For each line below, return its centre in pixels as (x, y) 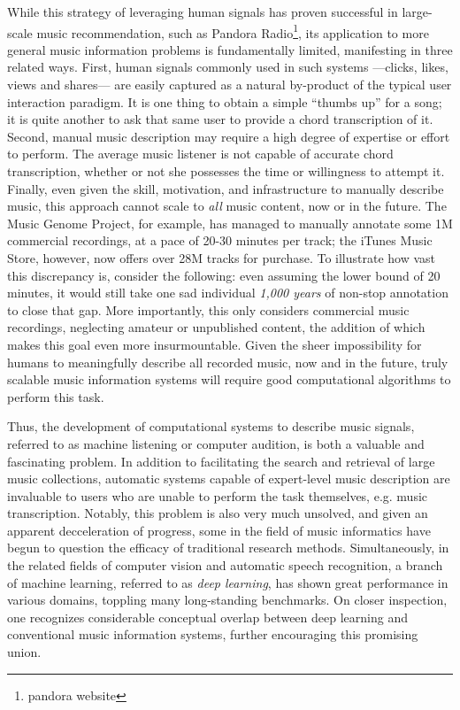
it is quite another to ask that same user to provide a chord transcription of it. (220, 119)
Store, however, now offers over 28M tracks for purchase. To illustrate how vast (222, 257)
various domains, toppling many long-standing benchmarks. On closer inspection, (227, 600)
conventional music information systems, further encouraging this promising (213, 634)
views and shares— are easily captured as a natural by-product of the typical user (230, 85)
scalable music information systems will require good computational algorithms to (229, 379)
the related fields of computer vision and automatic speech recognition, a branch (225, 565)
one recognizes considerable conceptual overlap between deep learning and (207, 617)
